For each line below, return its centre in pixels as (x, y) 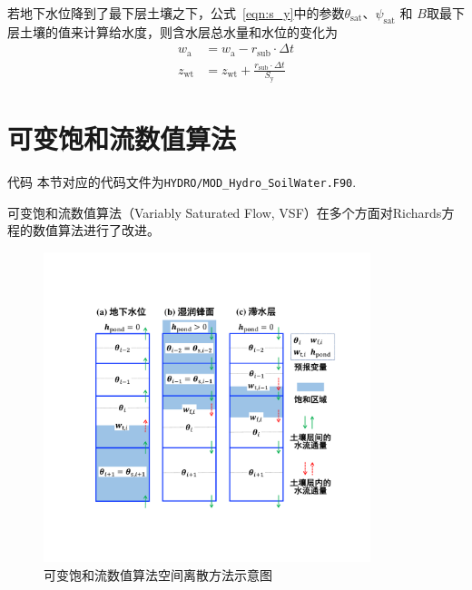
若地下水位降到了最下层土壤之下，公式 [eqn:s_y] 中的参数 (176, 13)
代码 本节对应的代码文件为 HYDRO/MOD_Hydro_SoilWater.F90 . (182, 181)
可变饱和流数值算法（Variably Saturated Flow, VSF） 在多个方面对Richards (225, 212)
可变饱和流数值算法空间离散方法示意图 (158, 574)
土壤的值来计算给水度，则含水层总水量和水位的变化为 (178, 31)
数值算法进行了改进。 (96, 230)
